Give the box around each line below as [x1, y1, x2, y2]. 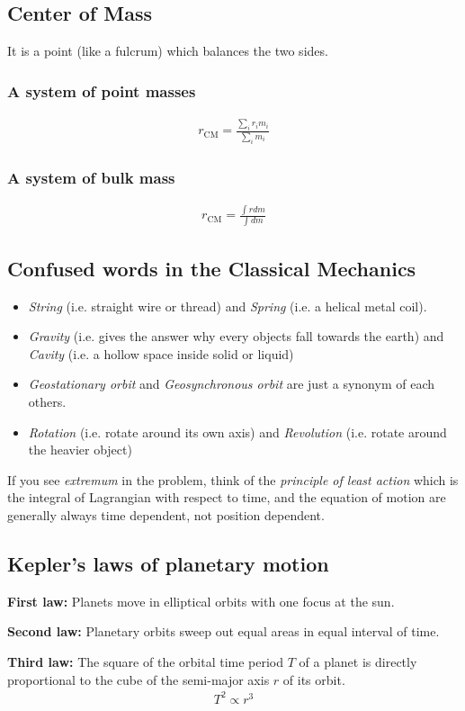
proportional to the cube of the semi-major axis [7, 670, 270, 688]
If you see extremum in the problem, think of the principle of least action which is [7, 470, 459, 489]
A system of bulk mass [7, 166, 175, 188]
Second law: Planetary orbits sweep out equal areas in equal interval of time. [7, 622, 440, 641]
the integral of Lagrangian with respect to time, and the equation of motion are [7, 488, 446, 507]
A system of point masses [7, 79, 196, 102]
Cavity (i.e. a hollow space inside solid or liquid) [28, 344, 294, 363]
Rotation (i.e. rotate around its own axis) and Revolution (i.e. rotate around [28, 422, 447, 441]
